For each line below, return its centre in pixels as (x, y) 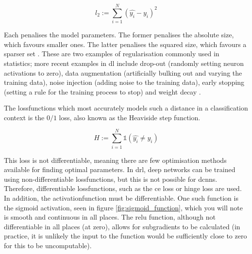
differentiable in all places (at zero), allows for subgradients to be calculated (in (122, 226)
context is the (24, 117)
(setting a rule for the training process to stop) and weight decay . (102, 91)
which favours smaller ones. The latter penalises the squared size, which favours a (125, 44)
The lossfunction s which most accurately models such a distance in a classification (126, 108)
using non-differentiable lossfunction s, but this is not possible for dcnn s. (111, 179)
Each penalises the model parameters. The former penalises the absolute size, (119, 35)
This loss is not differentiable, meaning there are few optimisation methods (115, 160)
